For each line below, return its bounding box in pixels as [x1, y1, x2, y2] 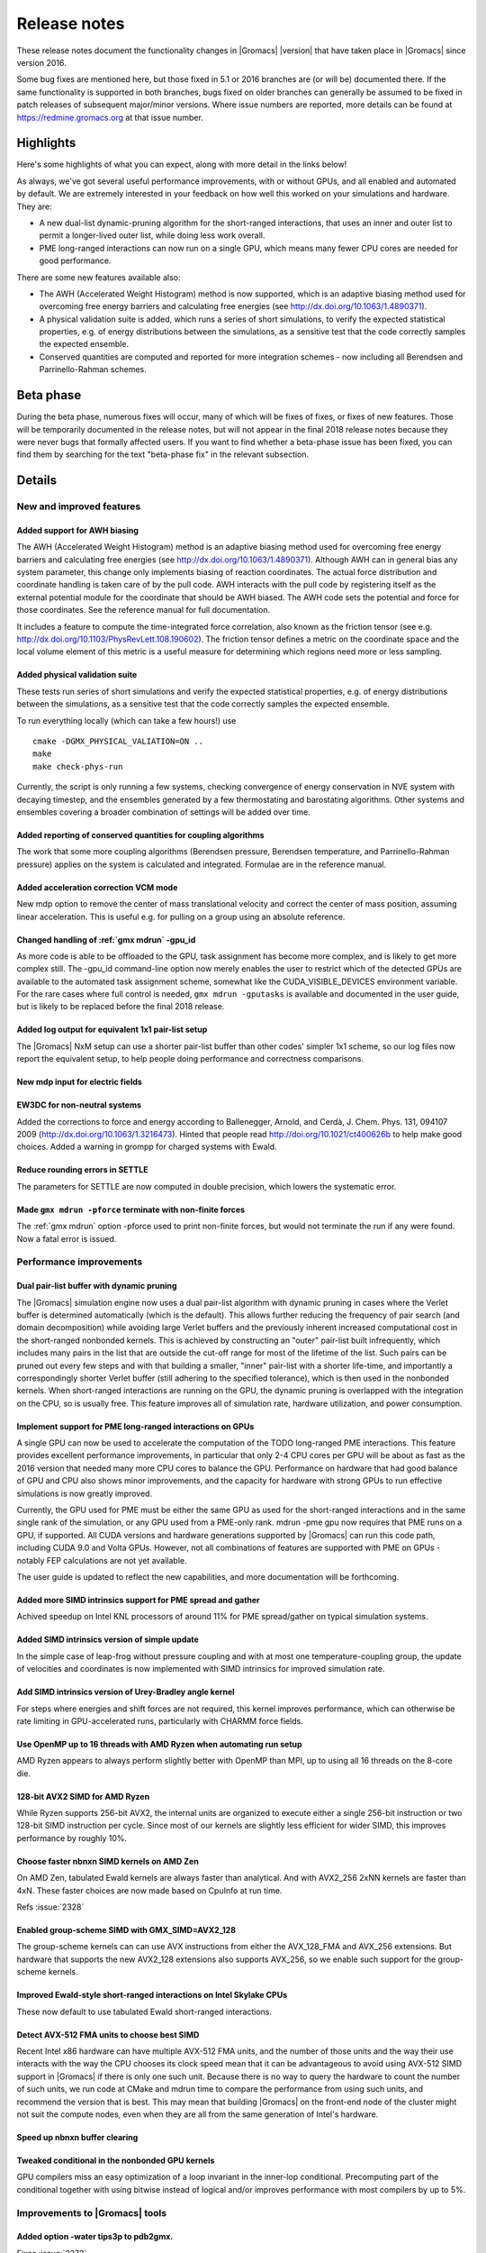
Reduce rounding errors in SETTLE [16, 1164, 148, 1175]
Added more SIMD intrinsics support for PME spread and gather [16, 1594, 260, 1605]
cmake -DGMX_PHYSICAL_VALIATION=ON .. [32, 736, 204, 746]
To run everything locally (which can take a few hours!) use [16, 715, 237, 725]
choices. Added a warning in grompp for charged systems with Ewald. [16, 1141, 278, 1153]
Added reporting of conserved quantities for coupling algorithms [16, 829, 265, 840]
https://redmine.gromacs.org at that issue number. [16, 112, 204, 123]
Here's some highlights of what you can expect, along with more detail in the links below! [16, 159, 347, 170]
